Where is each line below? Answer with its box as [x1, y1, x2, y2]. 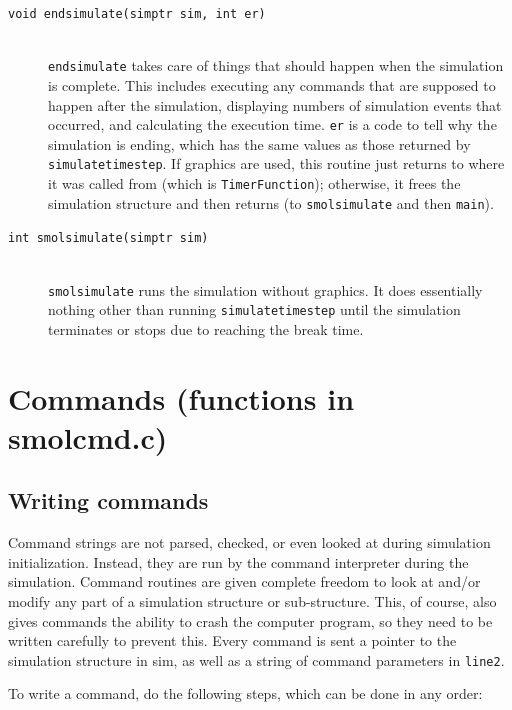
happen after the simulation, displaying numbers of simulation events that [48, 94, 502, 115]
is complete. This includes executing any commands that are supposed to [48, 74, 496, 95]
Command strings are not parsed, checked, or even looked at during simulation [8, 532, 491, 553]
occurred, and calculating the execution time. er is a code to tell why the [48, 114, 497, 135]
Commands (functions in [8, 377, 355, 418]
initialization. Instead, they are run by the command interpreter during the [8, 551, 469, 572]
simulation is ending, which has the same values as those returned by [48, 133, 471, 154]
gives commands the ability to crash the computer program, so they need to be [8, 610, 493, 631]
